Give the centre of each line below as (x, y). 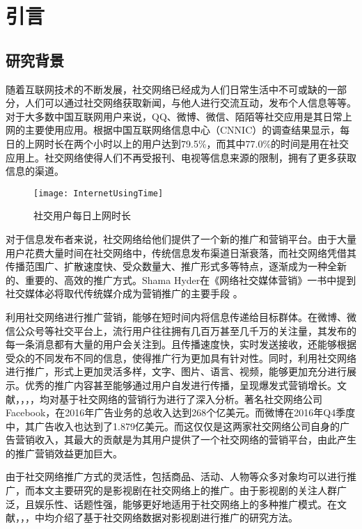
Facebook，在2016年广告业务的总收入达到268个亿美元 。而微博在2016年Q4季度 (181, 412)
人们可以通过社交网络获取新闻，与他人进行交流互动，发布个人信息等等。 (190, 103)
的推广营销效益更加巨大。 (64, 453)
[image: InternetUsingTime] (99, 193)
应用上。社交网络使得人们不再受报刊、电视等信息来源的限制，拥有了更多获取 (181, 157)
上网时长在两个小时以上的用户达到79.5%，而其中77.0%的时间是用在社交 (187, 143)
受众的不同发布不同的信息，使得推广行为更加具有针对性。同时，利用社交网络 (181, 357)
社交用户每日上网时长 (82, 215)
